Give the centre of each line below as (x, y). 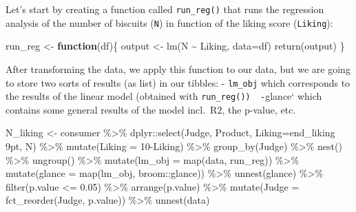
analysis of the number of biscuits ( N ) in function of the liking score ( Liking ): (169, 22)
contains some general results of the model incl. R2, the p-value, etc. (151, 109)
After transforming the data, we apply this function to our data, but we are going (178, 68)
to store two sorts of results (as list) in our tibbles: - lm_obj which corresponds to (178, 82)
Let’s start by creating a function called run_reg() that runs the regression (165, 9)
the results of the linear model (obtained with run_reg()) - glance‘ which (164, 96)
